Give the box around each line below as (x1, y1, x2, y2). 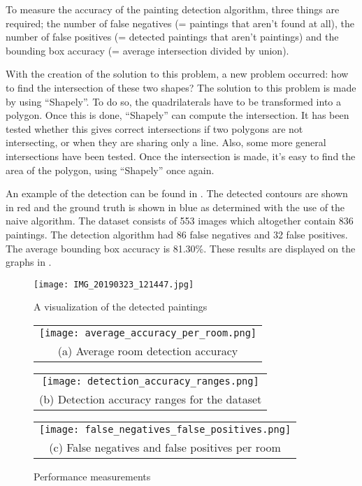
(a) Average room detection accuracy (57, 342, 238, 359)
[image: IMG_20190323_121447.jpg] (34, 279, 194, 290)
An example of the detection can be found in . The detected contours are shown (6, 186, 348, 201)
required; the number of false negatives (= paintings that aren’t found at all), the (6, 15, 354, 30)
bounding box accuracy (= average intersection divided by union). (6, 43, 289, 57)
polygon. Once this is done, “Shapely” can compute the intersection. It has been (6, 108, 349, 122)
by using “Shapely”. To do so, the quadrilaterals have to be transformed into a (6, 94, 341, 108)
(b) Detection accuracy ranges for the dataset (39, 390, 262, 407)
